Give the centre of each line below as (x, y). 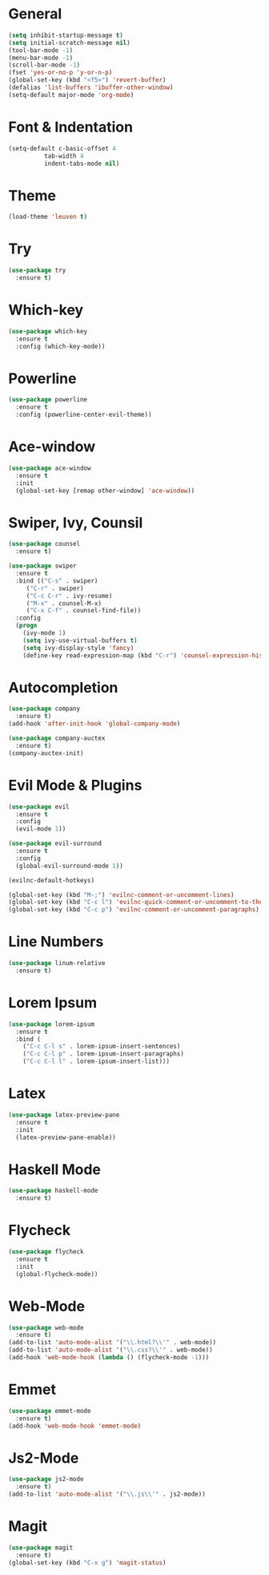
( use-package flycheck (46, 1252)
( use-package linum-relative (57, 963)
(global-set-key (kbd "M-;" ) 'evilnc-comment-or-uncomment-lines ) (121, 895)
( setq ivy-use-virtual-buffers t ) (80, 640)
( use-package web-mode (46, 1327)
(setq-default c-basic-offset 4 (62, 148)
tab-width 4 (64, 156)
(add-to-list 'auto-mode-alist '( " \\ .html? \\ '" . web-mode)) (112, 1343)
